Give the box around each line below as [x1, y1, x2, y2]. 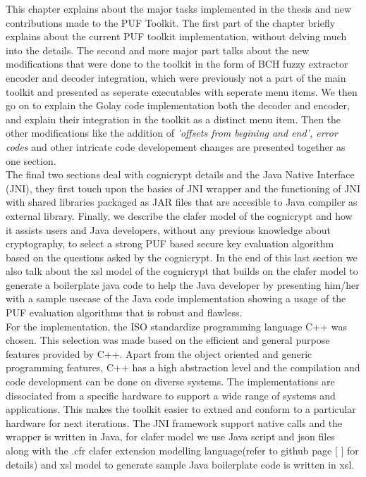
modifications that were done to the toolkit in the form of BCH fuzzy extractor [6, 56, 348, 71]
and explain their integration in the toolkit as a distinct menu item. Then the [6, 111, 341, 126]
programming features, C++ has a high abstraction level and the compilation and [6, 360, 360, 375]
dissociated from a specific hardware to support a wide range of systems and [6, 388, 336, 402]
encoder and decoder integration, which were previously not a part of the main [6, 70, 346, 85]
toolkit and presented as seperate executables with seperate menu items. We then [6, 84, 358, 99]
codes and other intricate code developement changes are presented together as [6, 139, 346, 154]
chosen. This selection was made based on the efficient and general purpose [6, 333, 330, 347]
